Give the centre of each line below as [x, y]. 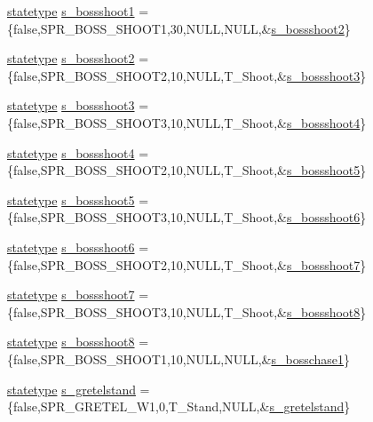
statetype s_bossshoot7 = [78, 295]
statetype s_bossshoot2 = [78, 58]
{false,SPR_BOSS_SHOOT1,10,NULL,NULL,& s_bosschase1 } [179, 358]
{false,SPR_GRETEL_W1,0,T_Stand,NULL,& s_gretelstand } [179, 406]
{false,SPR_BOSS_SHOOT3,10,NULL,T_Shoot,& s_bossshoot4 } [187, 122]
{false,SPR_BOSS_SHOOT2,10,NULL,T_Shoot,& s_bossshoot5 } [187, 170]
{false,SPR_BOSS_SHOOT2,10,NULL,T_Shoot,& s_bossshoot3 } [187, 75]
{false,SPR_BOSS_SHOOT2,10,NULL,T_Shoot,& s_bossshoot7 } [187, 264]
